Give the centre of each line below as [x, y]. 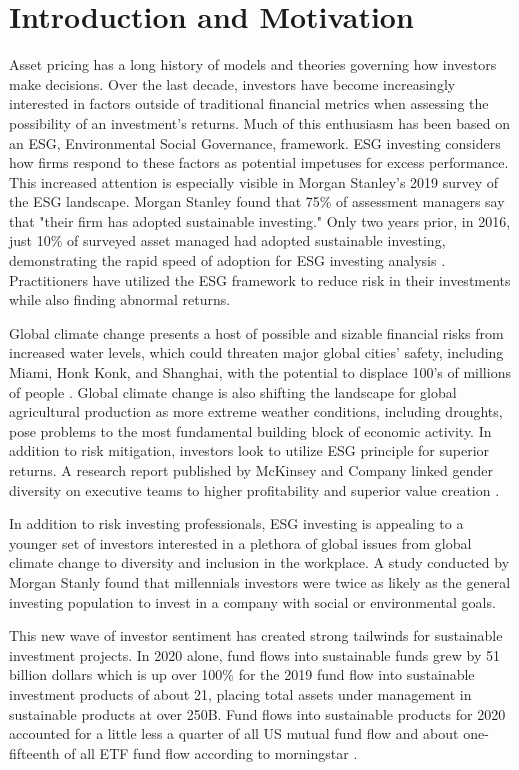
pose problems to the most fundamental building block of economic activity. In [250, 430]
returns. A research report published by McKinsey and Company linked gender [251, 470]
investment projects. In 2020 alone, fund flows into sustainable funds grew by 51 [254, 654]
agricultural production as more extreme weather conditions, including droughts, [256, 411]
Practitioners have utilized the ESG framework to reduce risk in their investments [260, 279]
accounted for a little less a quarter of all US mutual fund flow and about [234, 733]
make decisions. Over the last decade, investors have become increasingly [232, 83]
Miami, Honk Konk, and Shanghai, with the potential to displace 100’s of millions [260, 372]
